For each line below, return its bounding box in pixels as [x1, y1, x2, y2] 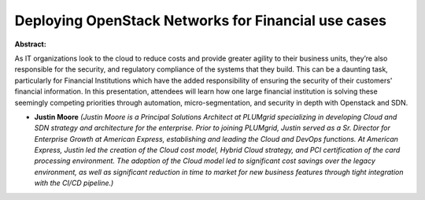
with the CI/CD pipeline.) [34, 178, 114, 188]
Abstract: [14, 39, 46, 49]
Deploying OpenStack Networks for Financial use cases [14, 12, 387, 29]
